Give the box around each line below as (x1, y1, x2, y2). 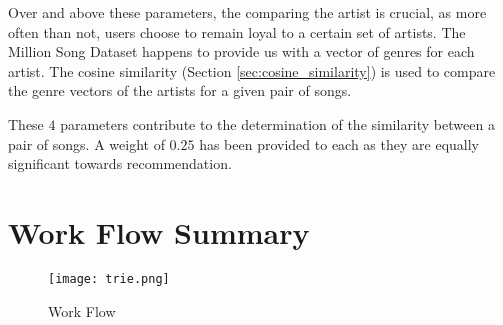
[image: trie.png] (48, 271, 170, 286)
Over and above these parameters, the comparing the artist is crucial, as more (8, 2, 487, 22)
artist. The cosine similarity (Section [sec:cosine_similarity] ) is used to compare (8, 60, 496, 81)
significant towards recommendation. (8, 153, 232, 174)
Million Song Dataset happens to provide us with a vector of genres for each (8, 41, 475, 62)
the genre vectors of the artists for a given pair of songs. (8, 80, 352, 101)
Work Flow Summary (8, 211, 310, 252)
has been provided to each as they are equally (199, 133, 479, 154)
